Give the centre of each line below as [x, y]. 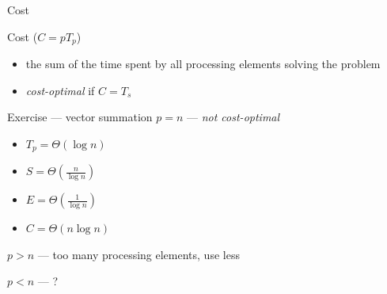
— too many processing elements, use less [138, 254]
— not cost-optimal [233, 117]
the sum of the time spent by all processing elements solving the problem [203, 64]
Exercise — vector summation [80, 117]
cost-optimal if [60, 90]
